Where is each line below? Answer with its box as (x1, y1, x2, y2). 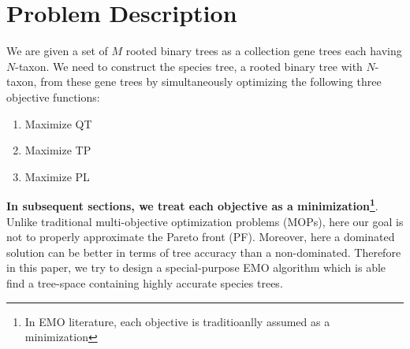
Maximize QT (24, 115, 92, 132)
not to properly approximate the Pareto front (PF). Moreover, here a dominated (6, 228, 395, 245)
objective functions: (6, 88, 100, 105)
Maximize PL (24, 168, 90, 184)
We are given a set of (6, 43, 108, 59)
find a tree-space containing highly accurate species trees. (6, 274, 283, 291)
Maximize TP (24, 142, 91, 158)
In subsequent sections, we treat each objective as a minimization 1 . (6, 195, 378, 213)
